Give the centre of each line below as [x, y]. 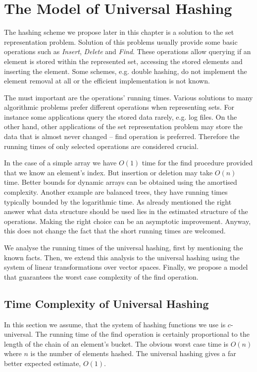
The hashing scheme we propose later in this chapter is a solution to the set [119, 32]
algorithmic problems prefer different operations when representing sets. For [119, 107]
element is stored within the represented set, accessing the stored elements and [123, 61]
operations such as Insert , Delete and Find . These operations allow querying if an [128, 51]
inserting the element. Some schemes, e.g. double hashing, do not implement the [126, 71]
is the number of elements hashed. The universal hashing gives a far [133, 353]
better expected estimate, [43, 363]
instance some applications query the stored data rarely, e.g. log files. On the [121, 116]
